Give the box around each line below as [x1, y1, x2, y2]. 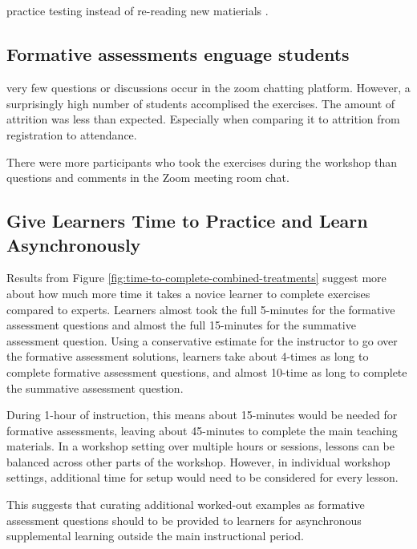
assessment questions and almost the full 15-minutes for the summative [6, 317, 356, 333]
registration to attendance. [6, 126, 137, 143]
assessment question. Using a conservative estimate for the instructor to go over [6, 332, 398, 349]
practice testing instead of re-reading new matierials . [6, 2, 269, 19]
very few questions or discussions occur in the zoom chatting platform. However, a [6, 79, 411, 96]
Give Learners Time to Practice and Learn [6, 208, 368, 233]
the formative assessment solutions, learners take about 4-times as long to [6, 348, 369, 365]
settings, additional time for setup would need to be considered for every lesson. [6, 469, 399, 486]
